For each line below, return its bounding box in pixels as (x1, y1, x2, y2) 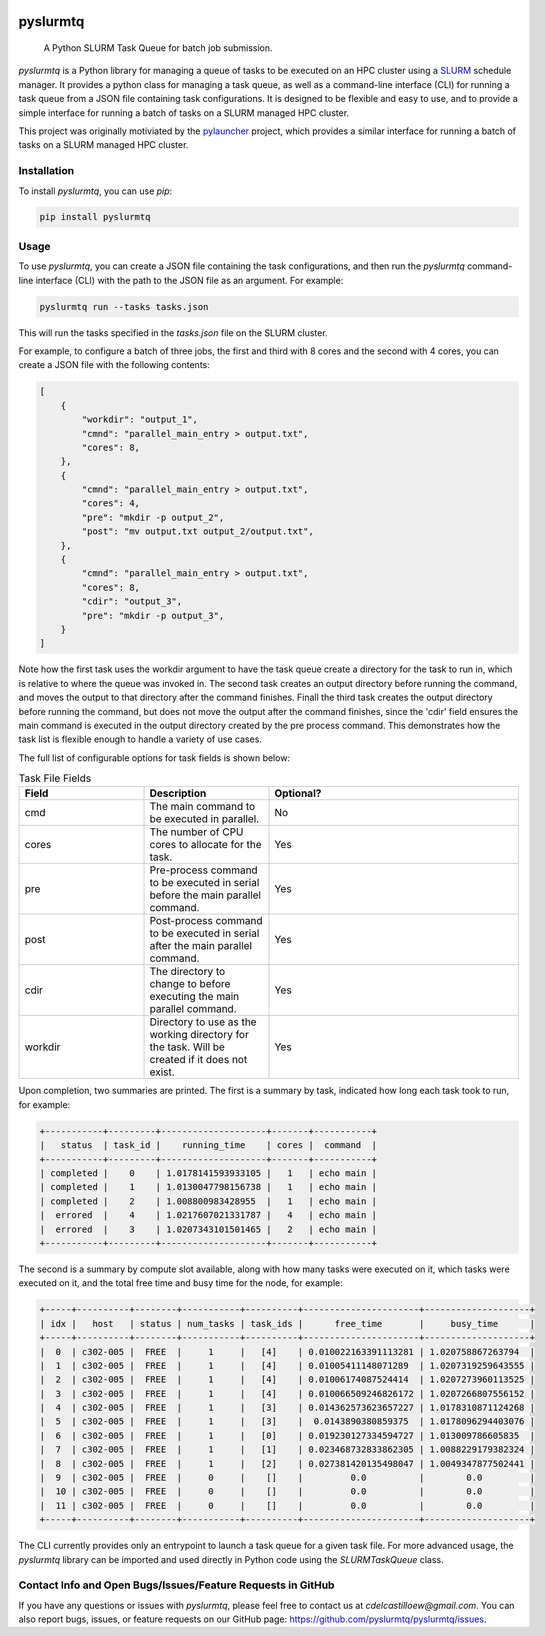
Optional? (274, 786, 322, 800)
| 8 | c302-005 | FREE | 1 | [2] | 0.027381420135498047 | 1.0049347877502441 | (39, 1458, 535, 1469)
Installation (18, 164, 75, 178)
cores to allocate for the (149, 838, 262, 852)
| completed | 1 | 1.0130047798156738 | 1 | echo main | (39, 1181, 378, 1193)
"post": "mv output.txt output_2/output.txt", (81, 526, 314, 537)
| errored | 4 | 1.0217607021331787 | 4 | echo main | (39, 1210, 378, 1221)
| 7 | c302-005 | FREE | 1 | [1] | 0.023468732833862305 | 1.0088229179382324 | (39, 1444, 535, 1455)
